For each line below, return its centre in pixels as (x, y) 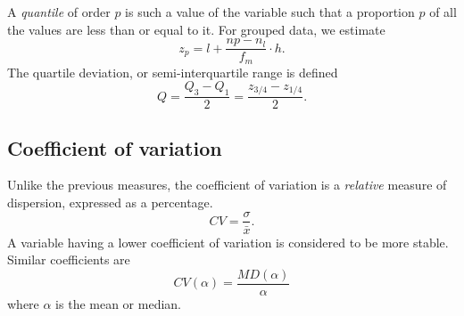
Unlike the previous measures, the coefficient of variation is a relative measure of (227, 185)
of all (443, 12)
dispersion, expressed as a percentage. (110, 202)
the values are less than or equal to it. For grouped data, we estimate (196, 29)
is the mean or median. (118, 303)
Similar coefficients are (69, 259)
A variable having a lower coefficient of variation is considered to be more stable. (228, 242)
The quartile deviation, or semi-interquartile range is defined (173, 72)
